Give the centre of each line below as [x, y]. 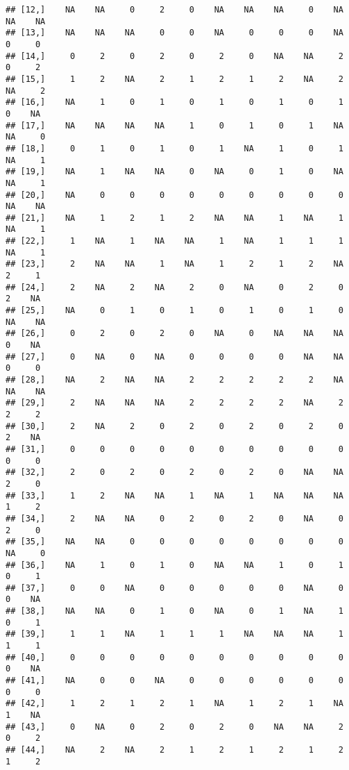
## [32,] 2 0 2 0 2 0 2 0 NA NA [174, 472]
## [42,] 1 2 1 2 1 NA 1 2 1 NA [174, 704]
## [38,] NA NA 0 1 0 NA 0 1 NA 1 [174, 611]
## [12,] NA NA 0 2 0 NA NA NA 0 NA [174, 10]
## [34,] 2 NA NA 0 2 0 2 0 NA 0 [174, 518]
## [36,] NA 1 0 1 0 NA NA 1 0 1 [174, 565]
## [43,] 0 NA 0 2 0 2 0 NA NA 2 [174, 727]
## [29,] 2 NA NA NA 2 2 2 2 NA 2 [174, 403]
